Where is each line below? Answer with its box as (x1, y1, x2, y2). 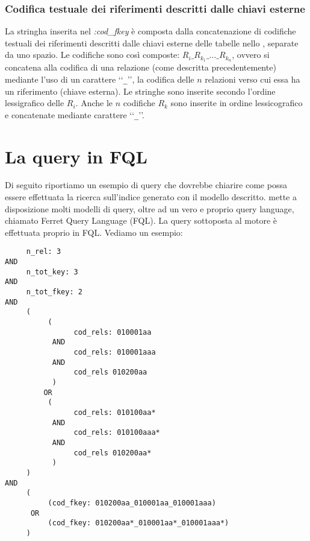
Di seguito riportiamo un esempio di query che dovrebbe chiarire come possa (5, 179, 287, 191)
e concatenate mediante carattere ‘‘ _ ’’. (5, 108, 145, 121)
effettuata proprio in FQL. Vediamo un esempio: (5, 226, 183, 238)
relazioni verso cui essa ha (205, 72, 300, 85)
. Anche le (75, 96, 113, 109)
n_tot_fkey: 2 (26, 288, 82, 297)
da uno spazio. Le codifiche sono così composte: (5, 48, 180, 61)
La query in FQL (5, 144, 147, 168)
